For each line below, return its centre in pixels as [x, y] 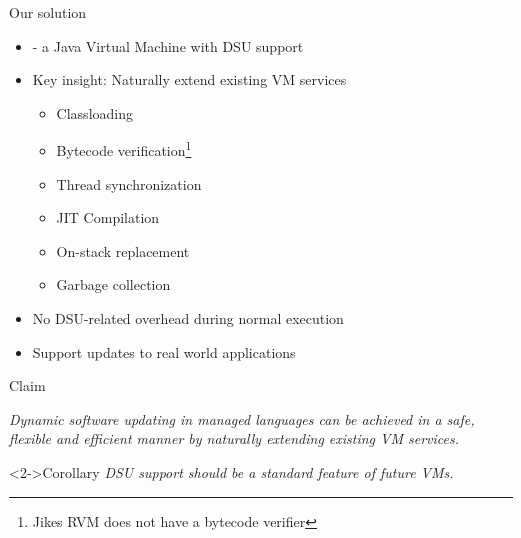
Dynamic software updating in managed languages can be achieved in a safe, [242, 418]
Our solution [48, 12]
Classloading [94, 112]
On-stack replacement [123, 250]
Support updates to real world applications [164, 351]
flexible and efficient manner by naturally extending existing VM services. [234, 438]
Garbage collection [113, 284]
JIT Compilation [108, 217]
